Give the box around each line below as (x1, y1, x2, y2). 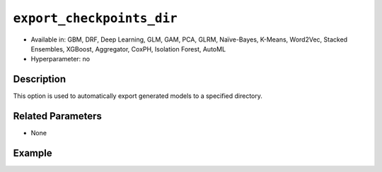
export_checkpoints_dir (13, 11, 178, 26)
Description (13, 73, 66, 85)
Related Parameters (13, 110, 103, 123)
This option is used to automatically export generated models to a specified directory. (13, 92, 263, 100)
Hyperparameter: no (30, 55, 91, 63)
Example (13, 147, 52, 159)
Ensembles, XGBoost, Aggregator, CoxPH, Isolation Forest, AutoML (30, 44, 226, 53)
